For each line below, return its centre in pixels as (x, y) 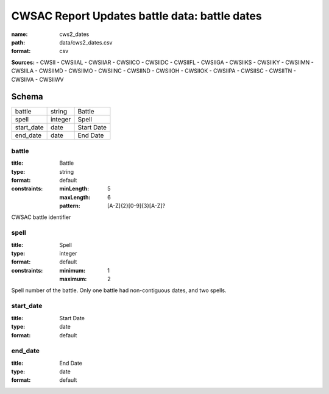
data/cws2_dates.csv (86, 42)
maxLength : (75, 197)
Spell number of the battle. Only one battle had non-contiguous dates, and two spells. (119, 290)
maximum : (73, 279)
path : (18, 42)
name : (19, 34)
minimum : (73, 270)
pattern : (70, 206)
